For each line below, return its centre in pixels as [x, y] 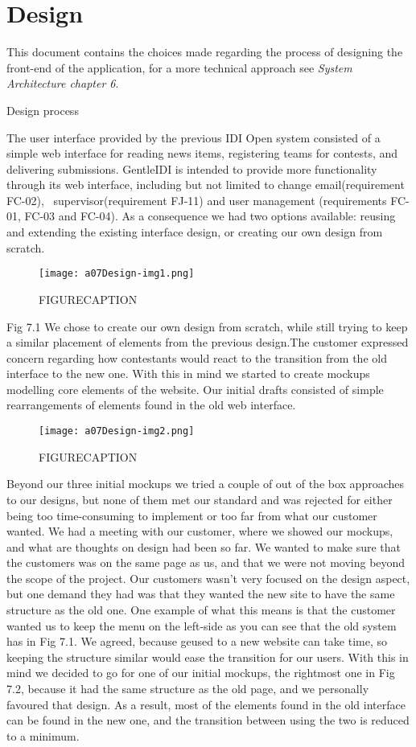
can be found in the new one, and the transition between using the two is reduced [208, 720]
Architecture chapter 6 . [63, 83]
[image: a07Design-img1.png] [117, 274]
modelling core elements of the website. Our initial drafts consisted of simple [195, 389]
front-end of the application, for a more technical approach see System [179, 67]
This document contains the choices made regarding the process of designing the [205, 52]
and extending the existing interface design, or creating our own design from [195, 232]
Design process [43, 110]
